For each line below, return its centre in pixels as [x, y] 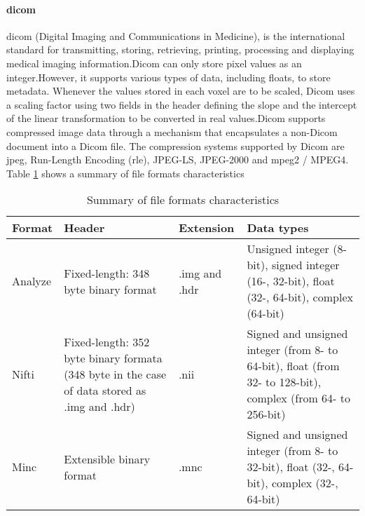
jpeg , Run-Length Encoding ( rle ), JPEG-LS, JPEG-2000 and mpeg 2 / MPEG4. [178, 159]
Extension [206, 228]
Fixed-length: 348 [107, 273]
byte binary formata [113, 358]
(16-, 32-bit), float [291, 281]
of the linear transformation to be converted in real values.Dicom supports [166, 118]
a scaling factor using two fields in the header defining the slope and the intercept [182, 104]
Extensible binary [107, 459]
